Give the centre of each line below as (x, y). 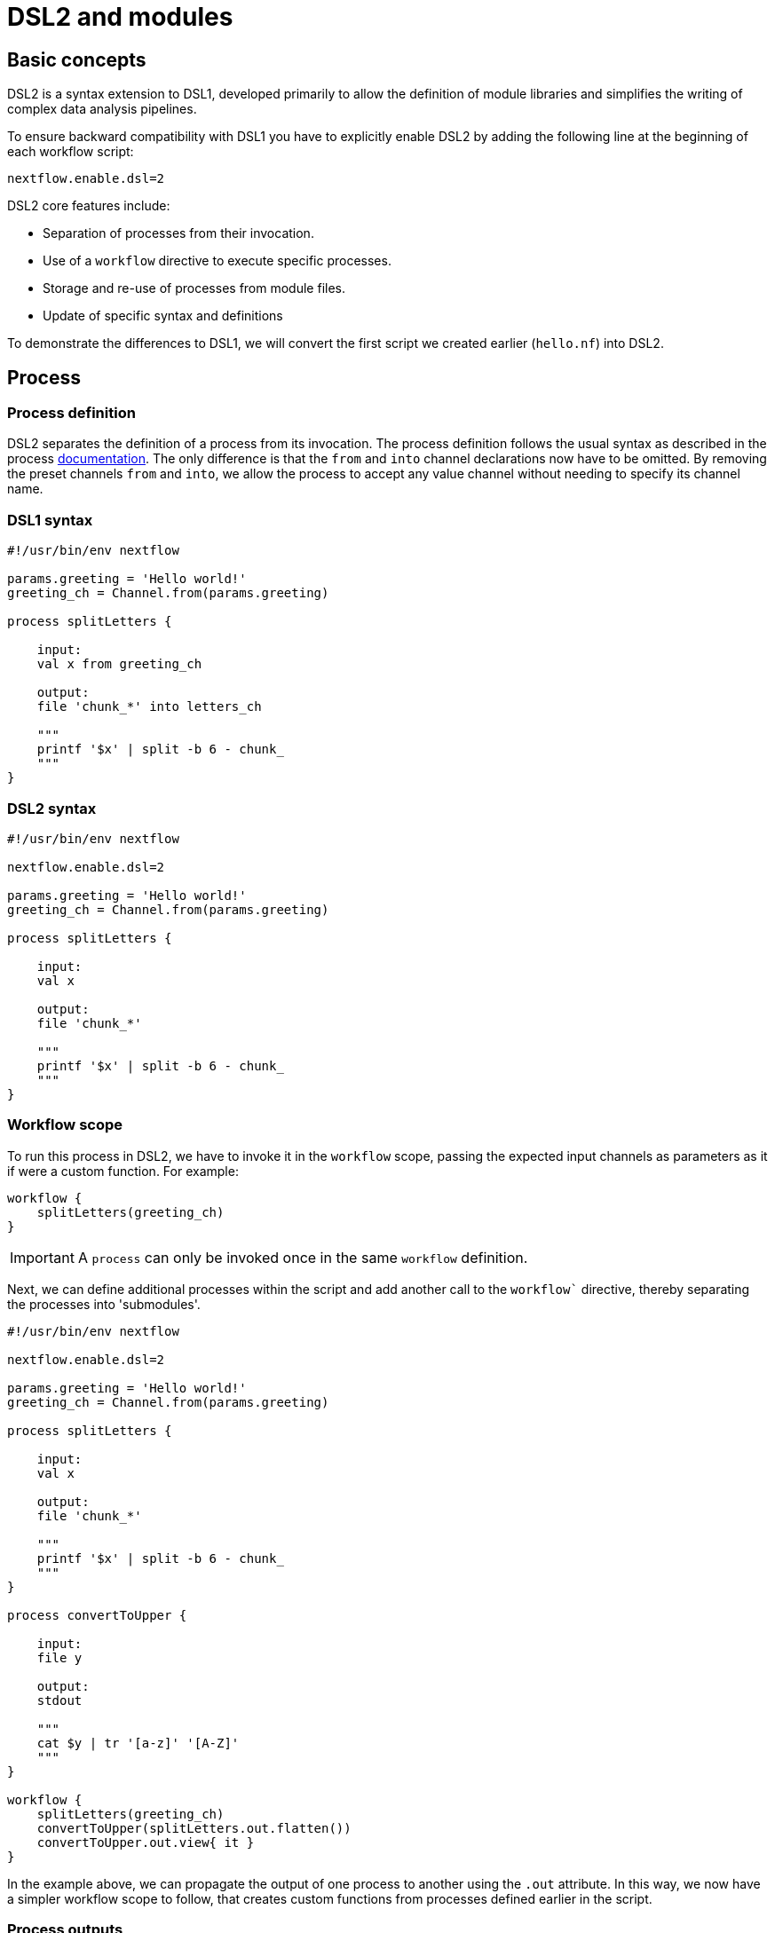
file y (59, 1657)
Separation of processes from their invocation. (178, 233)
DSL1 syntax (50, 520)
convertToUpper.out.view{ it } (146, 1842)
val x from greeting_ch (119, 664)
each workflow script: (71, 152)
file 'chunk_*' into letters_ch (149, 707)
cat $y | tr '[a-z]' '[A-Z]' (138, 1743)
